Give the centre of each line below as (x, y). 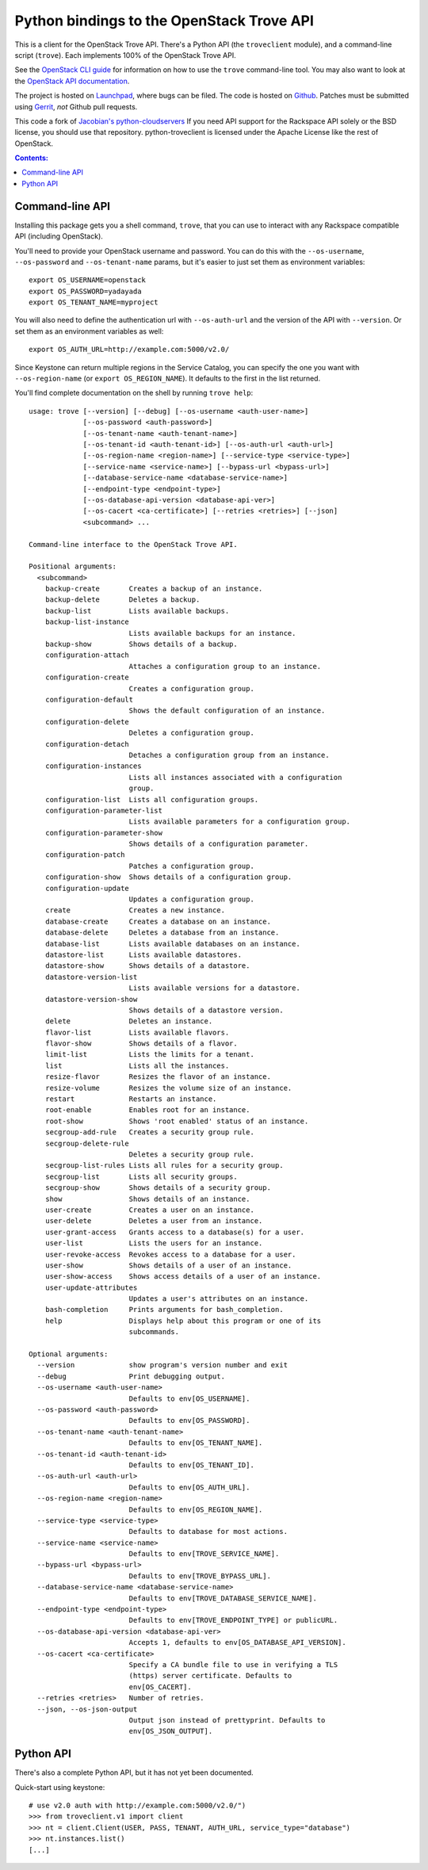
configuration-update (87, 888)
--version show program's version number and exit (162, 1365)
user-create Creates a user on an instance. (150, 1210)
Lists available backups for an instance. (212, 633)
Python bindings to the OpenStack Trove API (164, 21)
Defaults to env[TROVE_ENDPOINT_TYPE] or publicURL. (233, 1620)
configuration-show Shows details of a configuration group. (168, 877)
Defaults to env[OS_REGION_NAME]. (196, 1509)
